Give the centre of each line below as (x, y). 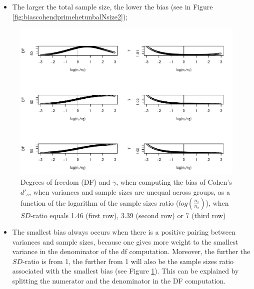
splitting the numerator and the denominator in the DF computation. (119, 281)
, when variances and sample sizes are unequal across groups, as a (130, 191)
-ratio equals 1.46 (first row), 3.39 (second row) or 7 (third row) (128, 215)
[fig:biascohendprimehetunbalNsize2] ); (70, 16)
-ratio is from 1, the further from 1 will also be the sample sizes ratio (128, 261)
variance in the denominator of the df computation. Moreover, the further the (131, 251)
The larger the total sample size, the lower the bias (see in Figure (112, 6)
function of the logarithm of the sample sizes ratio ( (100, 202)
